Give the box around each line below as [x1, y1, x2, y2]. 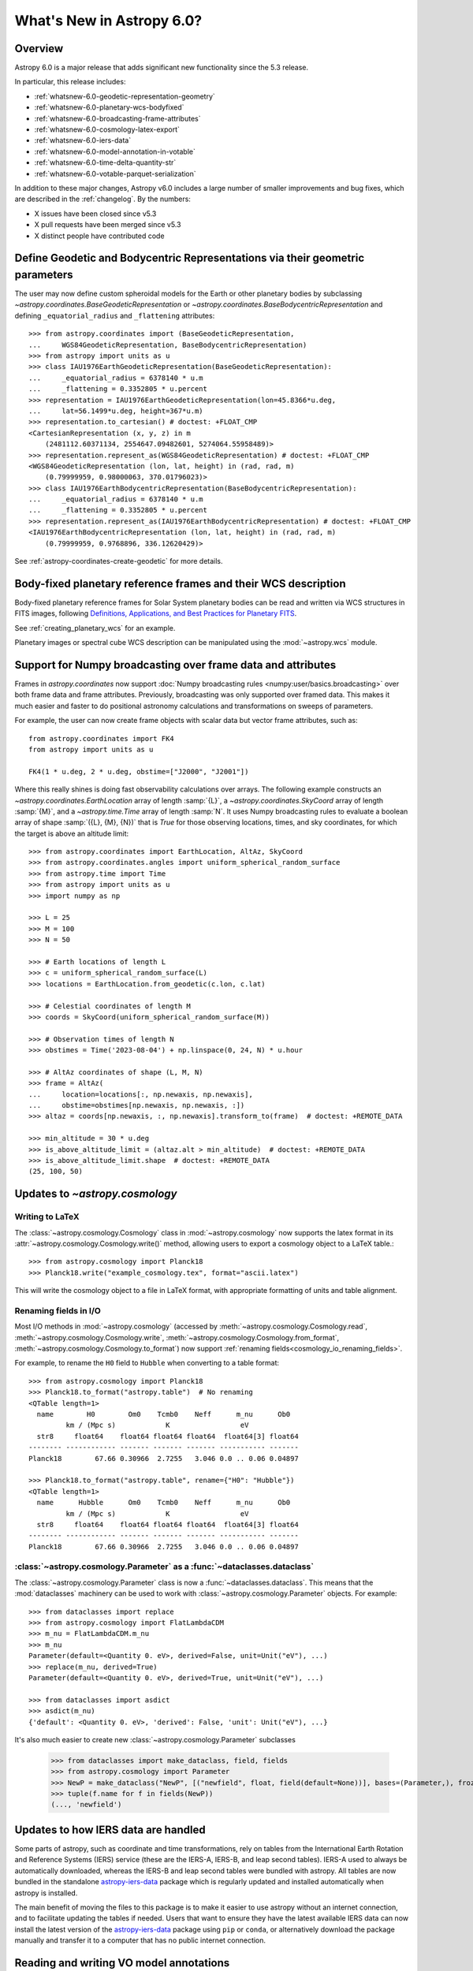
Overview [14, 42, 64, 55]
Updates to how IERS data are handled [14, 1823, 206, 1836]
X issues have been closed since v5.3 [34, 209, 157, 218]
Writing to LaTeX [14, 1211, 80, 1222]
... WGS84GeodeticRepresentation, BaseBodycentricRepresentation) [28, 340, 307, 349]
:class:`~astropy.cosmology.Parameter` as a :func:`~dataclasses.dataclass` [14, 1561, 315, 1572]
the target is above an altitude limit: [14, 829, 129, 838]
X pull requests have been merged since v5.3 [34, 220, 181, 229]
